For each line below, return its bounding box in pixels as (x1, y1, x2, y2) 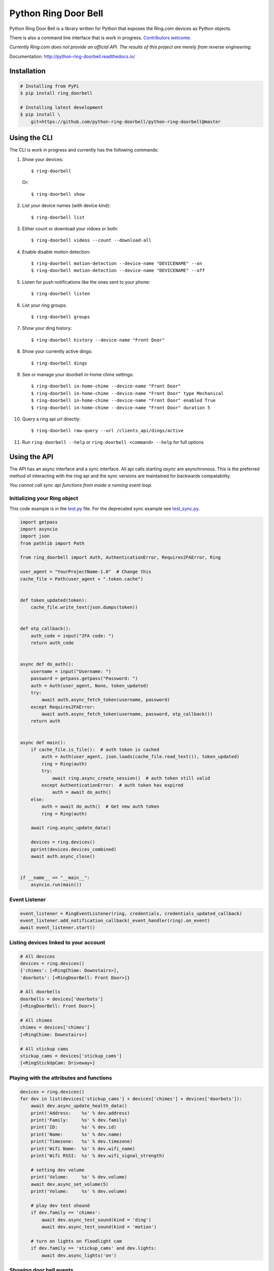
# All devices (20, 953, 55, 959)
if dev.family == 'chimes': (30, 1210, 101, 1216)
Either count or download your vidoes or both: (22, 225, 119, 231)
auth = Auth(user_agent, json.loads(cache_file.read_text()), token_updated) (41, 754, 239, 760)
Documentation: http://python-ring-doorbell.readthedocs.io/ (9, 53, 135, 59)
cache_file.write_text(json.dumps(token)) (30, 604, 138, 610)
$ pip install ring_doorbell (20, 90, 93, 96)
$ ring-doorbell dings (31, 360, 88, 366)
